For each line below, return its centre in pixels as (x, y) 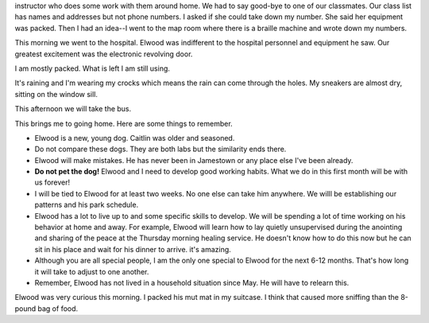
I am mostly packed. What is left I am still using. (93, 68)
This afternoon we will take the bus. (73, 109)
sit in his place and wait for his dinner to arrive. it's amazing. (133, 249)
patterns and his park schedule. (87, 205)
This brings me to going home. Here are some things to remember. (124, 123)
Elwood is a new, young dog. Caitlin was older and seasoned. (135, 138)
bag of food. (58, 308)
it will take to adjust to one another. (92, 271)
